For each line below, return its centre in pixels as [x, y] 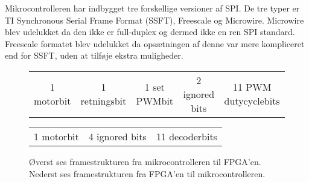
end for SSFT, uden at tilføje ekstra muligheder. [94, 55]
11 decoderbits [186, 136]
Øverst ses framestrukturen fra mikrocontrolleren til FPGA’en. [145, 161]
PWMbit [155, 101]
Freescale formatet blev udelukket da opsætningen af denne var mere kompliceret [155, 43]
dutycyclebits [252, 101]
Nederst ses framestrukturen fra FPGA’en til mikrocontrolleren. [147, 173]
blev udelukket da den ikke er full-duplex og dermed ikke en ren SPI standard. [150, 32]
